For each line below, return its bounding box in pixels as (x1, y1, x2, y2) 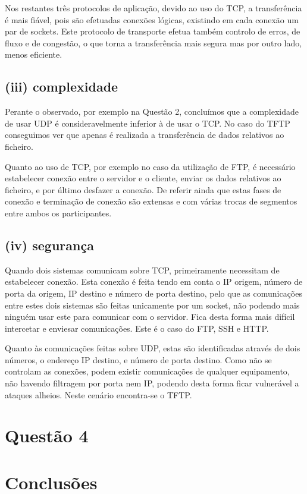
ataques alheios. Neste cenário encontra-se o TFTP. (5, 388, 192, 401)
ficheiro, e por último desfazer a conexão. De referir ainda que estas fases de (5, 183, 281, 196)
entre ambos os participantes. (5, 206, 112, 219)
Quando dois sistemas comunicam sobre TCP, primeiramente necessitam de (5, 263, 280, 276)
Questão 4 (5, 423, 89, 448)
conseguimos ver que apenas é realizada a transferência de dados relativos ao (5, 128, 284, 141)
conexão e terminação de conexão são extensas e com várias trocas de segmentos (5, 195, 297, 207)
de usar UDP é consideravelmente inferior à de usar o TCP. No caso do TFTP (5, 117, 290, 129)
